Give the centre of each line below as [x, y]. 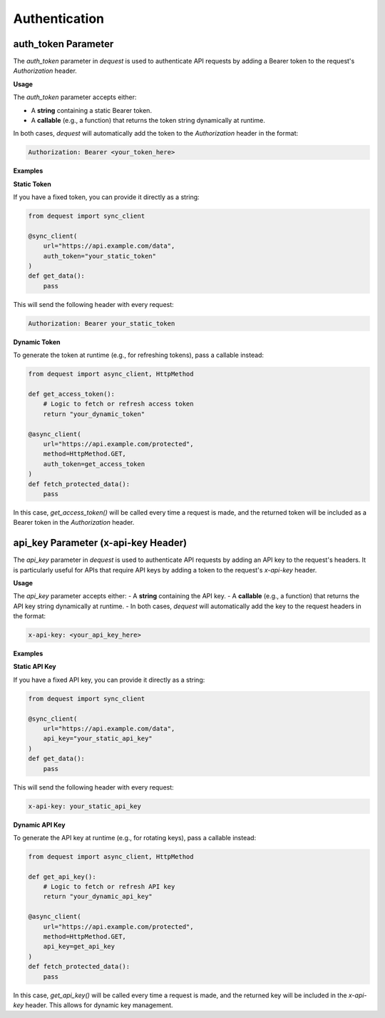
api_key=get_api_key [79, 947]
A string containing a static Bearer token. [92, 110]
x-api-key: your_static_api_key [85, 806]
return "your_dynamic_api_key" [98, 897]
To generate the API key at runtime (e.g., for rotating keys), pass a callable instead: [135, 837]
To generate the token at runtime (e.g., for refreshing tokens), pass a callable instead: [138, 355]
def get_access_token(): [72, 394]
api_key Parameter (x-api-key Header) [100, 543]
